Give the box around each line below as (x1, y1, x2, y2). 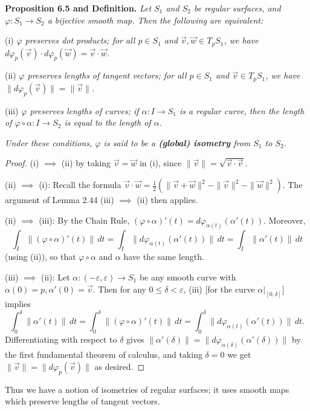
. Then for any (92, 282, 146, 295)
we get (227, 348, 251, 361)
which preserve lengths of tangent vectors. (5, 395, 160, 407)
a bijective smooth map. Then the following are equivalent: (47, 13, 263, 26)
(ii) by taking (61, 157, 111, 169)
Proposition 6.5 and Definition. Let (5, 2, 152, 14)
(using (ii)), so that (5, 250, 76, 263)
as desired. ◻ (94, 360, 145, 372)
